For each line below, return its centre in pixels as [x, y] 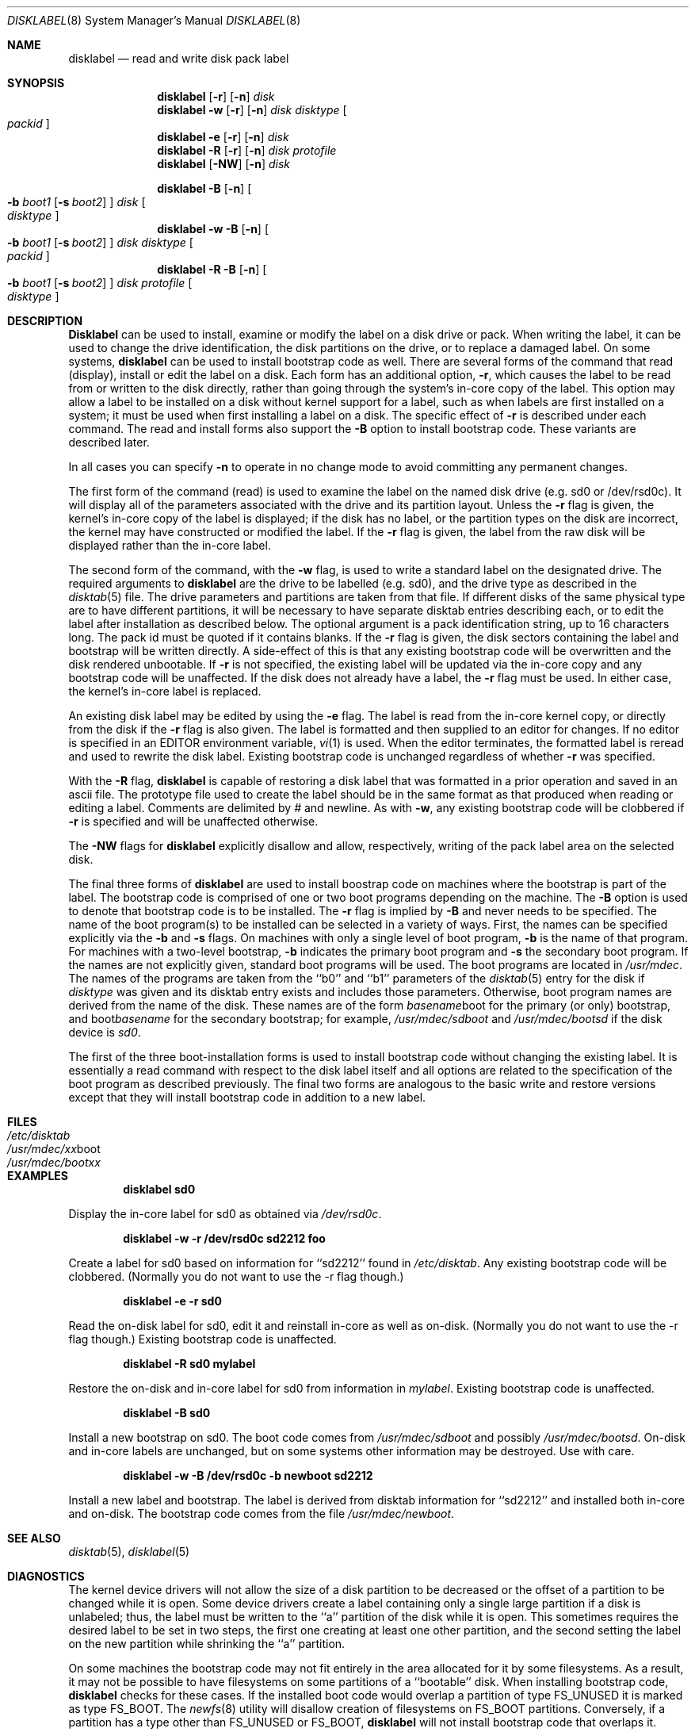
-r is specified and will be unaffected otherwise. [193, 821]
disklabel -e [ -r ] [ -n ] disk [223, 137]
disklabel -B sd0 [167, 1413]
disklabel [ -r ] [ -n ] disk [216, 96]
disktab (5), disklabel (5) [129, 1552]
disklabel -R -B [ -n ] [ [212, 269]
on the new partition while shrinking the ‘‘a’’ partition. [207, 1644]
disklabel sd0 [159, 1189]
